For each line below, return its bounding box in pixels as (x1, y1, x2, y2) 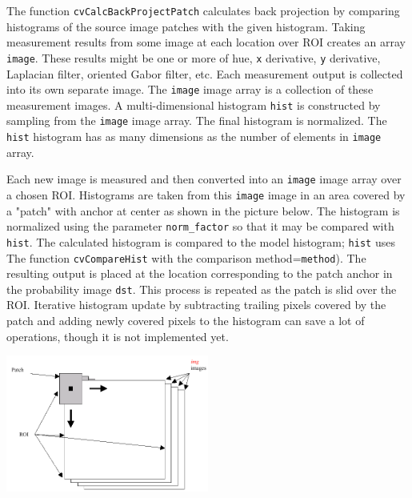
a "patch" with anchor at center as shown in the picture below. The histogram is (6, 202, 400, 219)
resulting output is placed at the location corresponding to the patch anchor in (6, 265, 393, 282)
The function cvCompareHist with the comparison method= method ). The (6, 249, 366, 266)
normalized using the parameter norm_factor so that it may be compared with (6, 218, 394, 235)
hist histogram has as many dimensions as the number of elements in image (6, 128, 382, 145)
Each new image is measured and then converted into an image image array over (6, 171, 402, 187)
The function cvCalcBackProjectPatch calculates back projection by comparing (6, 2, 400, 18)
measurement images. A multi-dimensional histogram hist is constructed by (6, 96, 381, 113)
